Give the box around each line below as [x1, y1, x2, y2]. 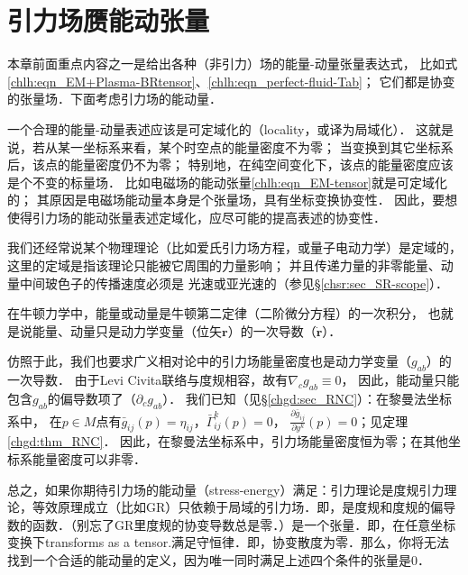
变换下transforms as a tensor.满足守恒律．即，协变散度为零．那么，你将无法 [7, 533, 450, 552]
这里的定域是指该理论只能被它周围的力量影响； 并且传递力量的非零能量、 [7, 256, 441, 275]
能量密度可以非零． [32, 450, 146, 469]
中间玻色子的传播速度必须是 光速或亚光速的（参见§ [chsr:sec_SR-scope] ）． [19, 273, 449, 292]
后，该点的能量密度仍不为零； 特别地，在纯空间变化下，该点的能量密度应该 [7, 155, 454, 174]
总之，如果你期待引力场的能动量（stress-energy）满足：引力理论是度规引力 [7, 479, 445, 498]
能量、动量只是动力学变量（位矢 [32, 321, 222, 340]
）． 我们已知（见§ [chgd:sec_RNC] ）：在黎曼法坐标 [162, 389, 453, 408]
